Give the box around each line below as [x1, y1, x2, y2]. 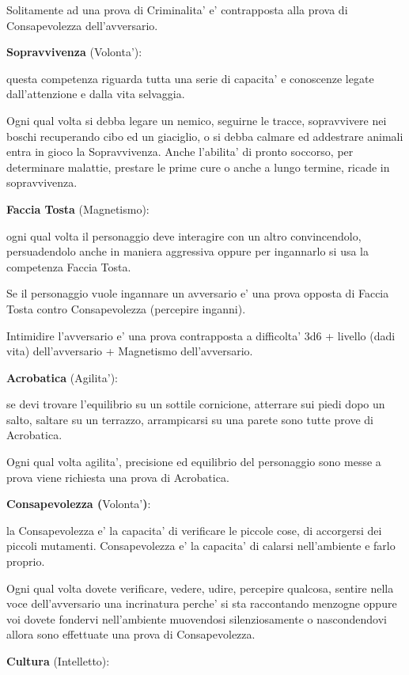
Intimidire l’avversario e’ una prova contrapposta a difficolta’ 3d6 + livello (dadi [6, 327, 396, 343]
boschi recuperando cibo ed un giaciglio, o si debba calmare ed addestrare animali [6, 127, 403, 144]
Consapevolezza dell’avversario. [6, 17, 158, 33]
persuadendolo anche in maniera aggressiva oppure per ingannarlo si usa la [6, 243, 369, 260]
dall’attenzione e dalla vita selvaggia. [6, 85, 185, 102]
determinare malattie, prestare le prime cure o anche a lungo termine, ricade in [6, 158, 390, 175]
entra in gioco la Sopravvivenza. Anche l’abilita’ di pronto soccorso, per [6, 143, 354, 160]
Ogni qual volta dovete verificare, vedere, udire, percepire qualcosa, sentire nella [6, 579, 394, 596]
